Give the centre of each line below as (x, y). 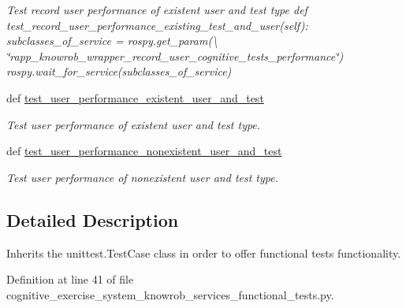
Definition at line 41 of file (70, 279)
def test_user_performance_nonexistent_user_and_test (144, 151)
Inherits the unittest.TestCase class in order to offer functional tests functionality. (204, 252)
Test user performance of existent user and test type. (134, 124)
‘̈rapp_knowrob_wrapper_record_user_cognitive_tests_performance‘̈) (175, 56)
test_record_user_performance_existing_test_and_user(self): (157, 25)
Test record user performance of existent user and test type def (157, 9)
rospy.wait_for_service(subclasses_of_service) (119, 71)
